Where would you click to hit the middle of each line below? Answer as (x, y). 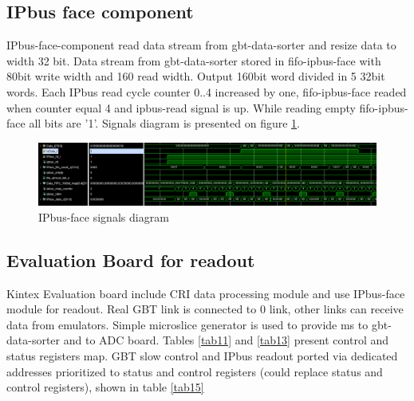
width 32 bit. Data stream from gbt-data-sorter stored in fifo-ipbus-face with (194, 60)
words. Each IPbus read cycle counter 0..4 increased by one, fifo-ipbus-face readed (207, 91)
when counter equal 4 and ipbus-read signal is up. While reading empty (181, 107)
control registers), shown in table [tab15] (105, 387)
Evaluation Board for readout (131, 259)
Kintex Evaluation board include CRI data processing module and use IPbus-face (206, 293)
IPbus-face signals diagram (104, 216)
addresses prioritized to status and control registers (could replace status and (195, 371)
